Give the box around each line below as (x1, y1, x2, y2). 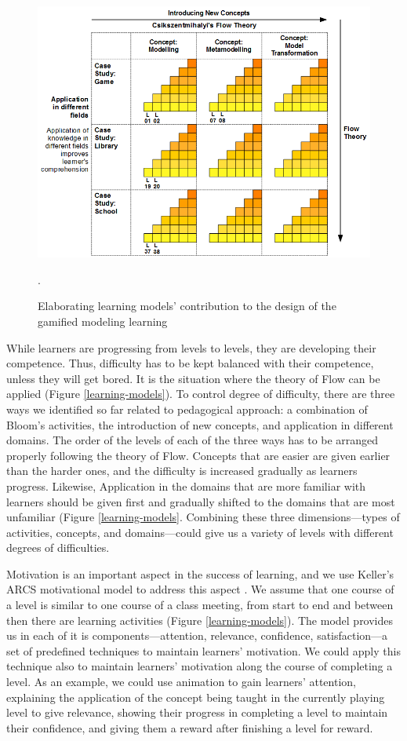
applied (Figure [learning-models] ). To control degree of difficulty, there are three (6, 385, 395, 402)
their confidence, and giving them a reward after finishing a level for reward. (6, 719, 373, 736)
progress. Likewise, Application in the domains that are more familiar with (6, 477, 366, 494)
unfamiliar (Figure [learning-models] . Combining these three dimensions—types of (6, 509, 400, 525)
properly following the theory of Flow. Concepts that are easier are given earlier (6, 447, 391, 463)
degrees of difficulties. (6, 539, 110, 556)
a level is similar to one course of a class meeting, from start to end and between (6, 597, 394, 613)
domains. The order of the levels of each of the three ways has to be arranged (6, 432, 379, 448)
